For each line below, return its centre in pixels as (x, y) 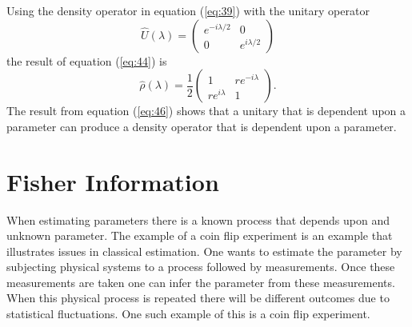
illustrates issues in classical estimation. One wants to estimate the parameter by (204, 251)
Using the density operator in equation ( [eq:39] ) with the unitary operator (188, 10)
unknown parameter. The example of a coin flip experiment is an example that (200, 235)
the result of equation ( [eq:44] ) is (87, 60)
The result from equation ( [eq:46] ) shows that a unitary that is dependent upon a (206, 111)
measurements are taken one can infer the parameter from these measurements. (201, 282)
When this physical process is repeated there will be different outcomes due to (198, 298)
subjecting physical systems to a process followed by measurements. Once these (201, 267)
